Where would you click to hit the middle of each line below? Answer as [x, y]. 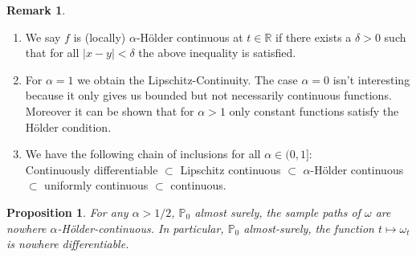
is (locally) [100, 37]
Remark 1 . [36, 10]
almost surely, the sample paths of [277, 212]
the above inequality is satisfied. [217, 53]
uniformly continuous [96, 185]
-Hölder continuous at [190, 37]
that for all [52, 53]
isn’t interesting [371, 79]
